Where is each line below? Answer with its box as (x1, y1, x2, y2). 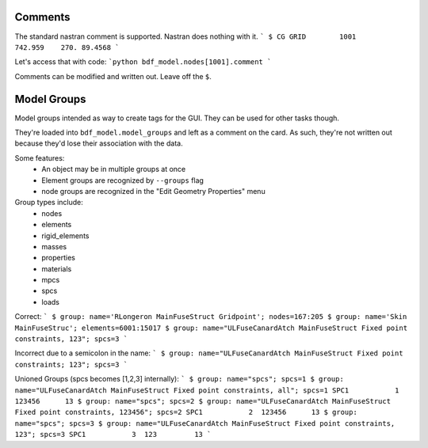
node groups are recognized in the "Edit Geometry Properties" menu (41, 186, 266, 196)
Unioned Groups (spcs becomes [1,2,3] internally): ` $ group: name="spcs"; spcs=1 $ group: (14, 374, 344, 384)
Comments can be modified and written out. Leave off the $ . (14, 71, 212, 81)
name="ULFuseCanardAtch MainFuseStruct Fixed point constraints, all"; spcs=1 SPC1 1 (14, 385, 399, 395)
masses (41, 241, 67, 251)
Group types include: (14, 198, 83, 207)
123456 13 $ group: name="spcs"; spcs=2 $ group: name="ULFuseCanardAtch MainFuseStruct (14, 397, 392, 405)
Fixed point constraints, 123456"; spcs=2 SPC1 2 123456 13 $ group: (14, 408, 358, 417)
